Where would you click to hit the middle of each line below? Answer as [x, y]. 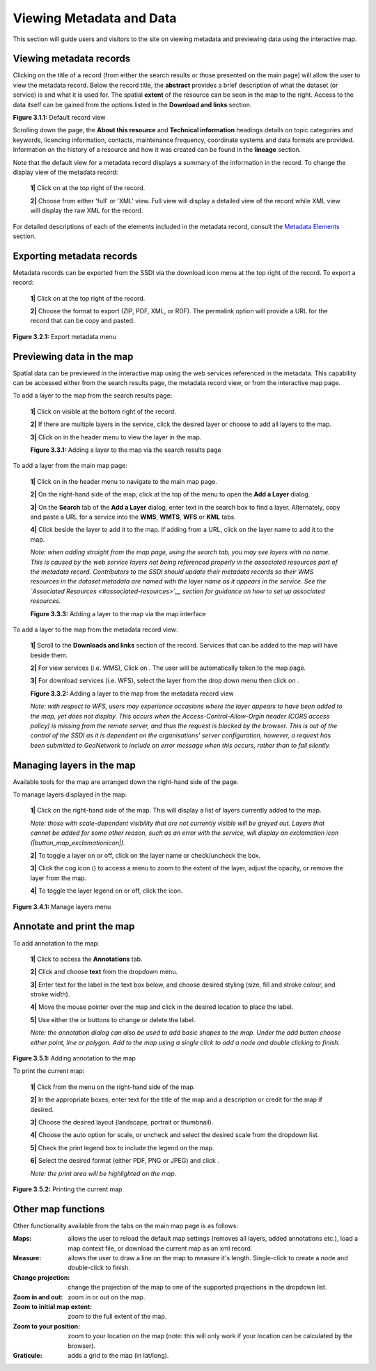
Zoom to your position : [46, 1326]
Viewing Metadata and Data [95, 18]
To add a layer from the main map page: [70, 466]
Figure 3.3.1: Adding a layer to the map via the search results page [126, 450]
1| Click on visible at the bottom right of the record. [103, 412]
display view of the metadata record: [65, 172]
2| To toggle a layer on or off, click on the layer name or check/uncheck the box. [146, 856]
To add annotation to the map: [56, 943]
